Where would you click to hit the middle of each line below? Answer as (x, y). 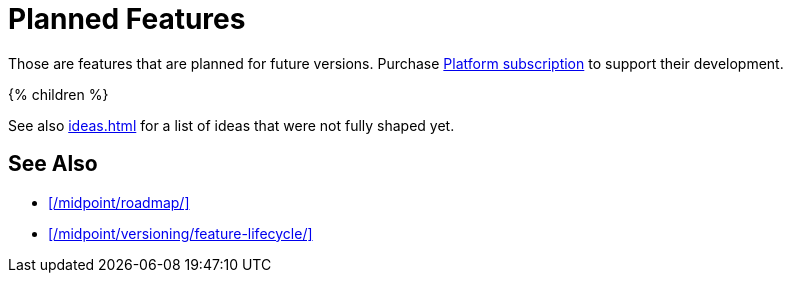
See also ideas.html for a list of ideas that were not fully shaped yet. (231, 125)
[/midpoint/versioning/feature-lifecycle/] (180, 233)
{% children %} (58, 94)
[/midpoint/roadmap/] (119, 202)
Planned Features (127, 19)
